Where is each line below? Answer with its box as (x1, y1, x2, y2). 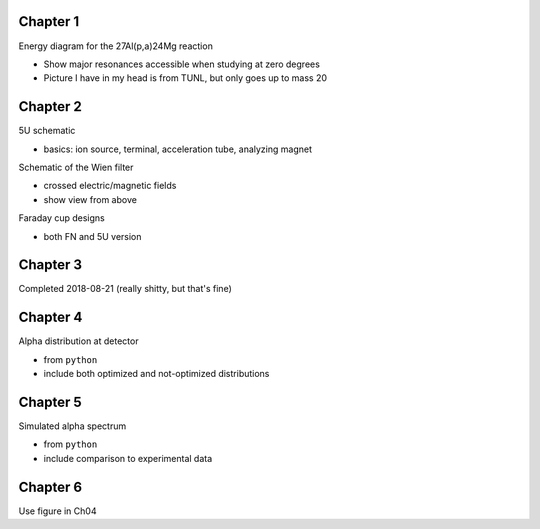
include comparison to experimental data (43, 452, 213, 464)
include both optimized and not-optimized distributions (43, 368, 270, 380)
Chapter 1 (18, 13, 80, 30)
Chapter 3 (18, 256, 83, 274)
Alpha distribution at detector (18, 335, 139, 347)
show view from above (43, 193, 137, 205)
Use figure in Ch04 (18, 505, 97, 517)
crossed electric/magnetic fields (43, 180, 177, 192)
